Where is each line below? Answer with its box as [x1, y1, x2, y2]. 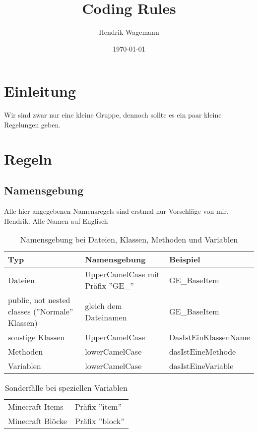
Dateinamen [85, 311, 127, 323]
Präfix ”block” [74, 415, 125, 427]
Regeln [4, 148, 52, 169]
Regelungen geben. [4, 119, 61, 129]
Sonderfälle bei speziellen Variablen [4, 382, 128, 394]
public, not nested [8, 294, 70, 306]
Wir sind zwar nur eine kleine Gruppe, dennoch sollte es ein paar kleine [4, 110, 222, 120]
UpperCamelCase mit [85, 268, 160, 280]
